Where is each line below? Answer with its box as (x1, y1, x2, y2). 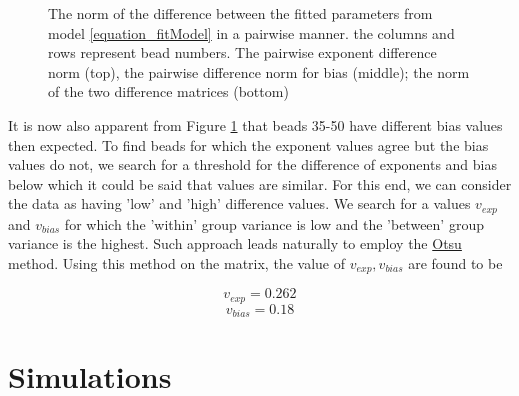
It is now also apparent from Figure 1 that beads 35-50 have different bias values (8, 114, 503, 135)
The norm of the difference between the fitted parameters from (48, 3, 433, 23)
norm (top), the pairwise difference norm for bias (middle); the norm (48, 61, 470, 82)
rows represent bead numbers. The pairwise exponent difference (48, 42, 437, 63)
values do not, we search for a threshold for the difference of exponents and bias (8, 154, 498, 175)
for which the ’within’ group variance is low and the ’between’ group (64, 213, 484, 234)
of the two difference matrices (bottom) (48, 81, 289, 102)
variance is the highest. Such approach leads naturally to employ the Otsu (8, 233, 462, 254)
